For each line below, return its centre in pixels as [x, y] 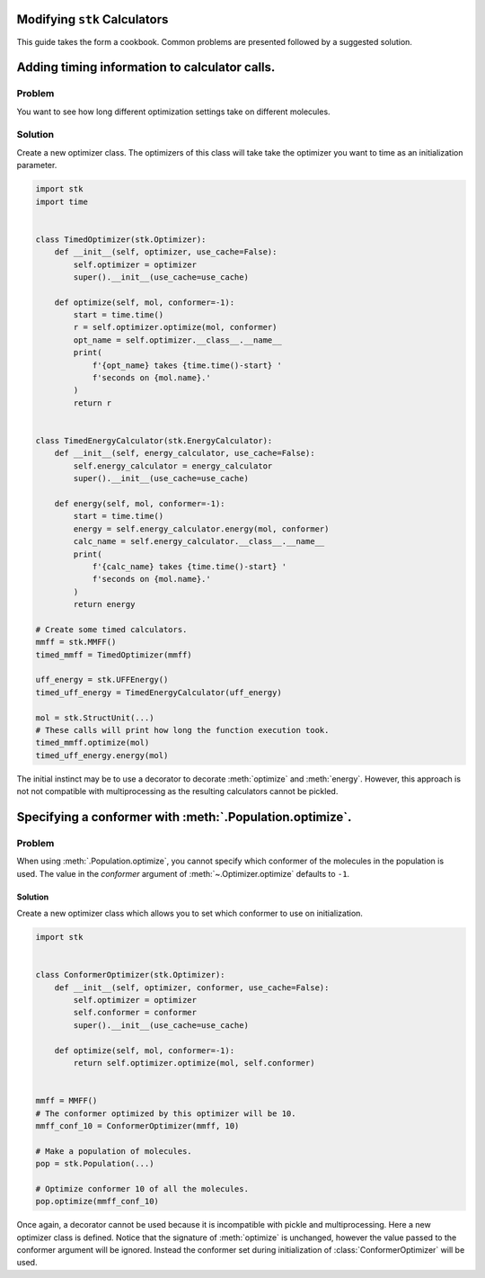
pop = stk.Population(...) [95, 1164]
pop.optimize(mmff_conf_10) [97, 1202]
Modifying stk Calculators [93, 19]
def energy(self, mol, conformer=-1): [140, 503]
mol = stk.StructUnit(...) [95, 718]
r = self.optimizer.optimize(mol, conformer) [175, 327]
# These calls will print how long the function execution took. [182, 730]
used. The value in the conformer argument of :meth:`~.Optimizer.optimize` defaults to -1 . [183, 873]
